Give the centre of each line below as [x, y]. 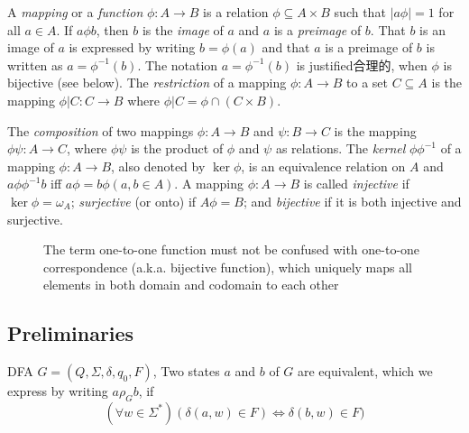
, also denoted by [158, 166]
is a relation [236, 12]
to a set [367, 83]
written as [35, 64]
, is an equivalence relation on [323, 166]
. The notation [178, 64]
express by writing [58, 391]
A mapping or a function [75, 12]
